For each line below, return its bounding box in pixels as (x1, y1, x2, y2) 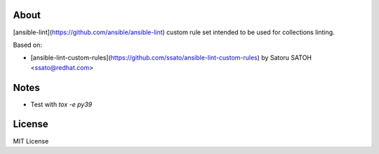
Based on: (13, 41, 42, 49)
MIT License (13, 136, 49, 145)
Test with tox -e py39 (30, 100, 93, 108)
